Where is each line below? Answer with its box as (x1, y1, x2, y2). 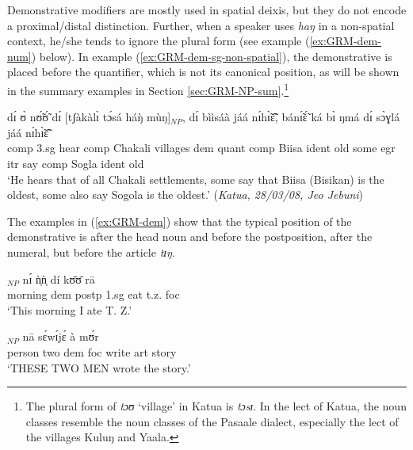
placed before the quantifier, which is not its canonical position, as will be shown (7, 63, 400, 80)
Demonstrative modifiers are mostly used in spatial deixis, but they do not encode (7, 2, 407, 17)
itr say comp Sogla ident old (7, 155, 144, 171)
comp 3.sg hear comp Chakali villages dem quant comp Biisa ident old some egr (7, 139, 396, 156)
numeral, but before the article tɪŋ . (7, 243, 175, 260)
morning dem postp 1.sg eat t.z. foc (7, 286, 180, 303)
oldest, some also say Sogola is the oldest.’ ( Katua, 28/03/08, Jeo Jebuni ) (7, 186, 364, 203)
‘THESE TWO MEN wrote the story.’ (7, 359, 191, 376)
